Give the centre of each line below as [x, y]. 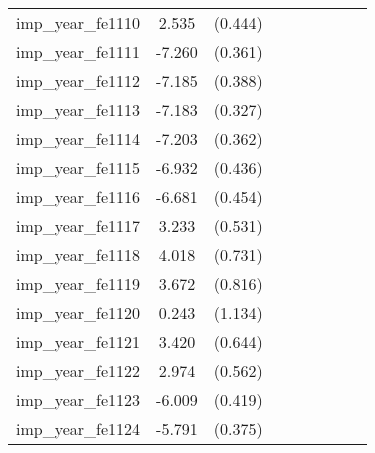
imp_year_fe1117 [78, 225]
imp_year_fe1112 [78, 80]
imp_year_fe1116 [78, 196]
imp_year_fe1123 [78, 399]
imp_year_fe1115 [78, 167]
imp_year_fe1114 [78, 138]
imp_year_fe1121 [78, 341]
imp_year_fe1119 [78, 283]
